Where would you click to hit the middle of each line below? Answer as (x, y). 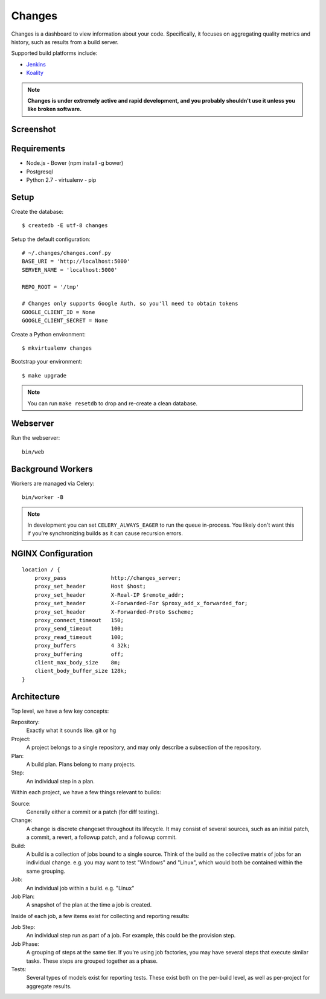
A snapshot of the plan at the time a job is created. (89, 905)
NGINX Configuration (52, 554)
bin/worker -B (43, 497)
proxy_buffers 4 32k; (82, 646)
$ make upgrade (44, 375)
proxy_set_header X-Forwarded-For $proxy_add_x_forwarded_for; (141, 603)
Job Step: (23, 927)
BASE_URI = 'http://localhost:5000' (76, 262)
